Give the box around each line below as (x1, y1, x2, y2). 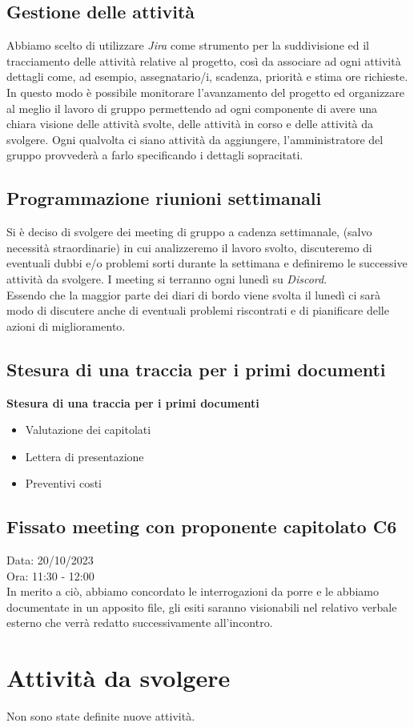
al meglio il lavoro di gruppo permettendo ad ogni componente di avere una (6, 99, 377, 116)
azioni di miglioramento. (6, 317, 126, 334)
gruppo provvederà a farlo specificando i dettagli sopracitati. (6, 147, 303, 163)
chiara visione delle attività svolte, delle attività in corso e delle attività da (6, 115, 374, 132)
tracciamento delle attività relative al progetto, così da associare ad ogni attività (6, 52, 401, 69)
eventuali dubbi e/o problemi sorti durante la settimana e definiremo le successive (6, 255, 408, 271)
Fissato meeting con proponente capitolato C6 (6, 514, 397, 539)
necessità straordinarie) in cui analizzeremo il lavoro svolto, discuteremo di (6, 239, 372, 255)
